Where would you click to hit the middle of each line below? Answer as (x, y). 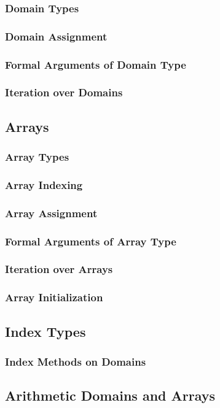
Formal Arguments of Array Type (91, 241)
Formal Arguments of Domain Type (96, 64)
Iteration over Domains (64, 92)
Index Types (45, 331)
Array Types (37, 157)
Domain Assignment (56, 36)
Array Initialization (54, 297)
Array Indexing (44, 184)
